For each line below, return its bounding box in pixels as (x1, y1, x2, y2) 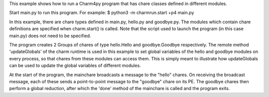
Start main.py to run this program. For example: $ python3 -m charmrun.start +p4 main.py (9, 10, 194, 16)
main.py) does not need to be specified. (9, 33, 92, 39)
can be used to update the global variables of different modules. (9, 62, 141, 69)
